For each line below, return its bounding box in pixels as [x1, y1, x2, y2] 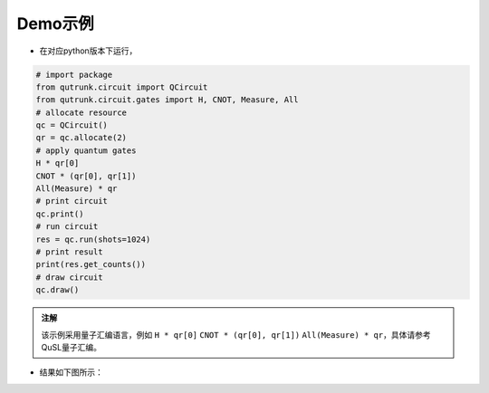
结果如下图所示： [39, 367, 103, 378]
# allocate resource [35, 107, 127, 118]
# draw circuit [35, 272, 103, 283]
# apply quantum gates [35, 145, 137, 156]
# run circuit [35, 222, 99, 232]
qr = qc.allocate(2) [35, 132, 127, 143]
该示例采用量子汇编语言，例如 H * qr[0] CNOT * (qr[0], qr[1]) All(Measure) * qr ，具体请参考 [41, 329, 431, 340]
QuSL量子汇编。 [41, 341, 101, 352]
